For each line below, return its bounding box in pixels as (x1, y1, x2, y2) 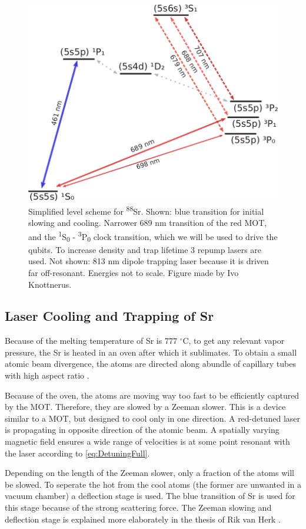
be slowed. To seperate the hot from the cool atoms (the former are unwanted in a (5, 478, 301, 490)
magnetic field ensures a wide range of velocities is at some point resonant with (5, 435, 290, 448)
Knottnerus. (28, 278, 72, 290)
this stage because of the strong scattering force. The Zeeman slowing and (5, 501, 272, 514)
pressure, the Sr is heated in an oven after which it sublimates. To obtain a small (5, 346, 297, 358)
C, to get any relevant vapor (182, 334, 285, 347)
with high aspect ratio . (5, 369, 89, 382)
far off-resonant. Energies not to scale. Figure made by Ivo (28, 266, 239, 278)
